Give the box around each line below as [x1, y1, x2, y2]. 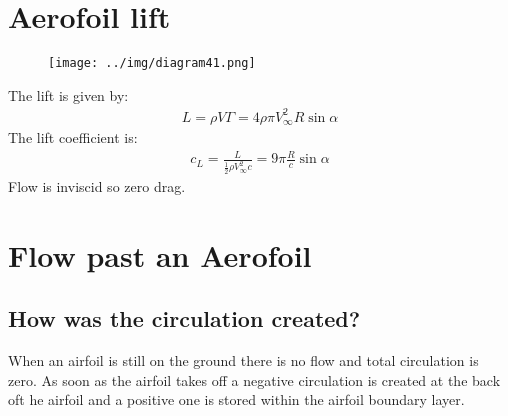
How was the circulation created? [8, 303, 361, 334]
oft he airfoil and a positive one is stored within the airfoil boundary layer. [8, 389, 465, 410]
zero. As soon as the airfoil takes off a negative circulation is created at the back [8, 369, 501, 390]
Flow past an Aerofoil [8, 234, 312, 275]
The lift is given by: [8, 84, 129, 105]
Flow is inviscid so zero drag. [8, 175, 186, 196]
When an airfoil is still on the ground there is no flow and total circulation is [8, 349, 479, 370]
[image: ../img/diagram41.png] [48, 56, 256, 71]
